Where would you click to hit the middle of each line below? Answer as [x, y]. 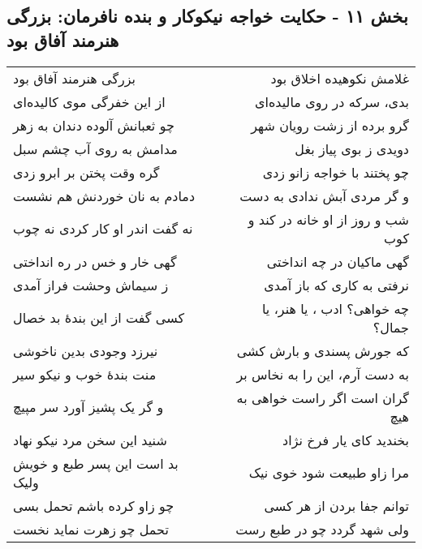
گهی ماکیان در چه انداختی [338, 261]
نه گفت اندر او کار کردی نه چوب [103, 229]
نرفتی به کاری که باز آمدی [336, 285]
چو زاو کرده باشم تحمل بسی [94, 505]
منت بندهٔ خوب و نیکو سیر [85, 374]
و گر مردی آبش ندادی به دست [324, 195]
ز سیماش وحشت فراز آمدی [91, 285]
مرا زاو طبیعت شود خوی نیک [329, 473]
